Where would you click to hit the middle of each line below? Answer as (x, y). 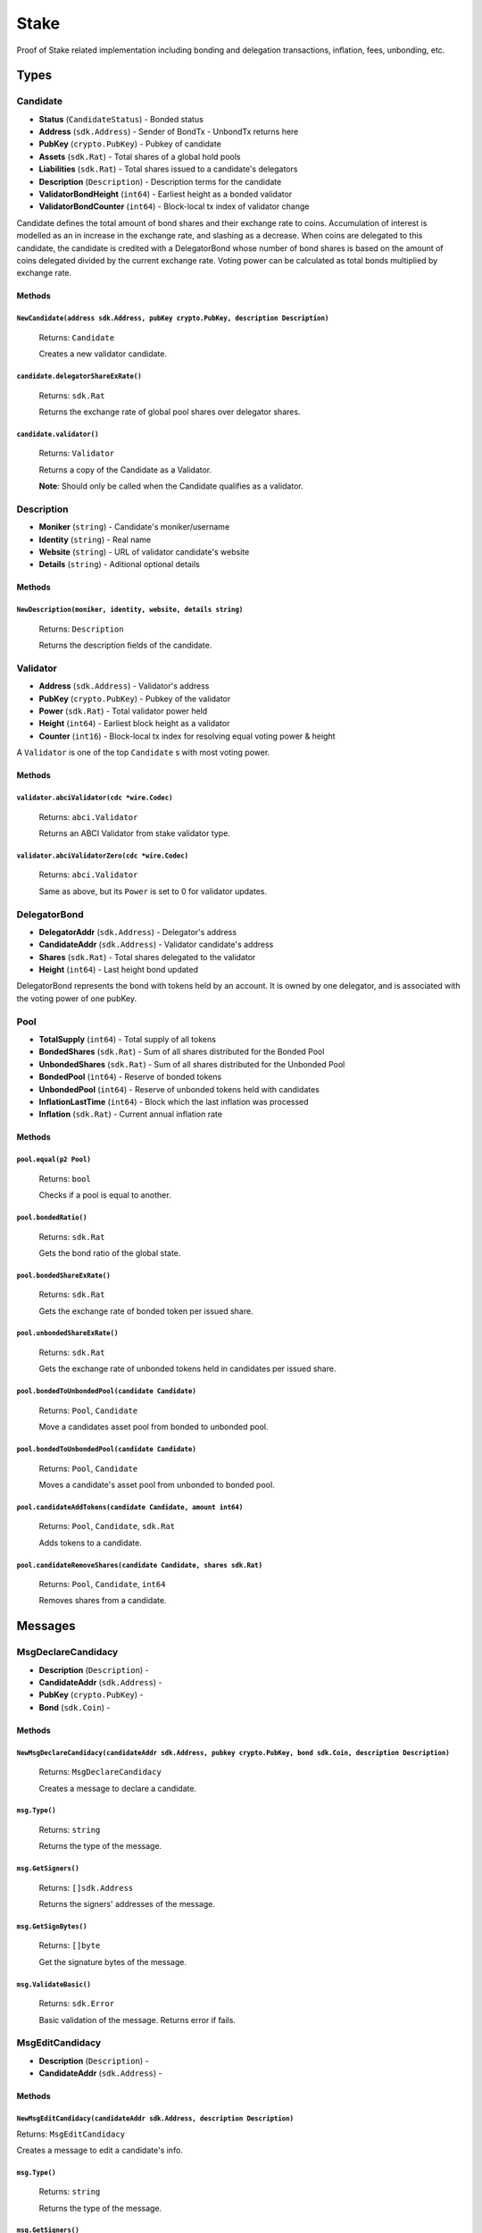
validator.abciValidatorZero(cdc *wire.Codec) (103, 856)
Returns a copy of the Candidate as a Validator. (125, 470)
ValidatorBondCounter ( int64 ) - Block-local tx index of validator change (174, 206)
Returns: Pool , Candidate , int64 (102, 1585)
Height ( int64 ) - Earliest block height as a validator (134, 723)
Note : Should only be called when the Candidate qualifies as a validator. (171, 486)
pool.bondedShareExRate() (63, 1275)
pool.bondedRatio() (52, 1217)
